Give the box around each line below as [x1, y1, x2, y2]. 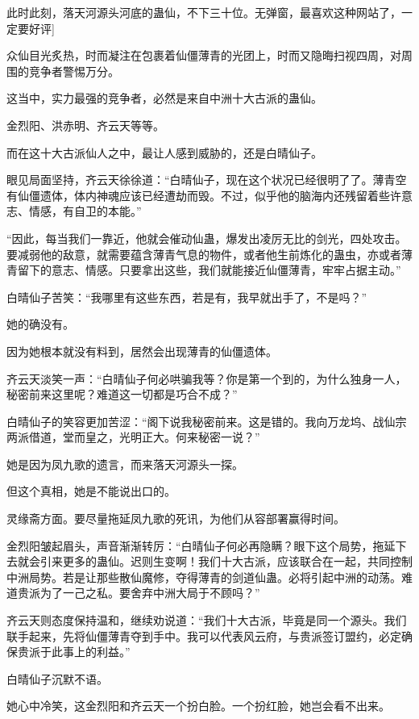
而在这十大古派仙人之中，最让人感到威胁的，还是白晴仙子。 [6, 144, 322, 161]
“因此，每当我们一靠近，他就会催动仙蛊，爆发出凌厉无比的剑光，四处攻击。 [6, 229, 407, 246]
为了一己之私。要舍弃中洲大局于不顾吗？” [39, 584, 260, 601]
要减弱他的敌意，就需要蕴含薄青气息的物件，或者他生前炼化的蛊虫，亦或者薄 [6, 245, 413, 262]
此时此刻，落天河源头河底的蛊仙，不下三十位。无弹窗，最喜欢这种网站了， [6, 4, 401, 20]
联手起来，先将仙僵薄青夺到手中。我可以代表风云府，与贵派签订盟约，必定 [6, 627, 401, 644]
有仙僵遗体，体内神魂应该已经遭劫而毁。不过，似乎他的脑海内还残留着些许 [6, 186, 401, 203]
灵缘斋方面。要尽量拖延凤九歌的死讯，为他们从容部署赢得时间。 [6, 510, 345, 527]
